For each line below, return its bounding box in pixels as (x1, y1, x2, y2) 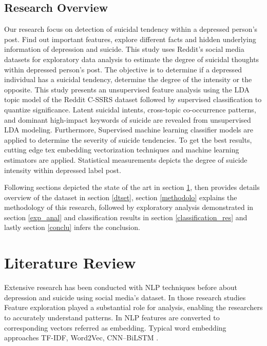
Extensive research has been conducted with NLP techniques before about (4, 282, 238, 293)
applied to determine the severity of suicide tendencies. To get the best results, (4, 134, 252, 145)
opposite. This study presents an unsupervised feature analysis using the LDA (4, 84, 250, 94)
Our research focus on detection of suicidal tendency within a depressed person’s (4, 24, 258, 34)
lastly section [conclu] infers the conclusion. (4, 222, 140, 233)
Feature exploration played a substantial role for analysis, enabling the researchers (4, 302, 263, 313)
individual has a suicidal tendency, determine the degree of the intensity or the (4, 74, 252, 85)
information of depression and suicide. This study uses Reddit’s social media (4, 44, 244, 54)
